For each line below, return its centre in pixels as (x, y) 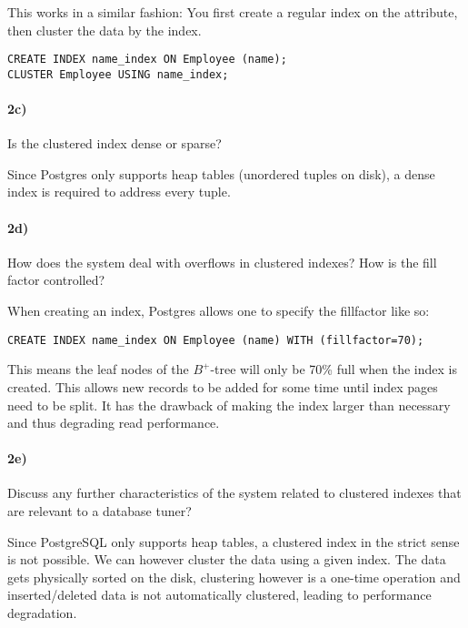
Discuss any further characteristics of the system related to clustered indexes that (234, 493)
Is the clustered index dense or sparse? (115, 143)
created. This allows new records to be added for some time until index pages (223, 386)
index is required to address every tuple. (119, 192)
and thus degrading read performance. (114, 423)
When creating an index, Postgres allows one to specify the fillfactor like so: (219, 311)
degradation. (42, 613)
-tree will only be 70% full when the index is (334, 369)
